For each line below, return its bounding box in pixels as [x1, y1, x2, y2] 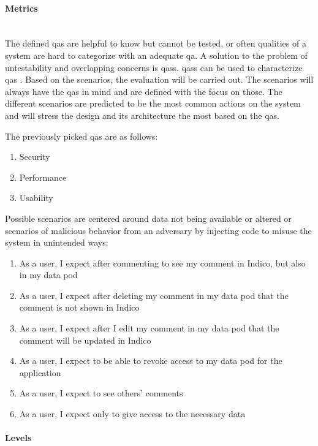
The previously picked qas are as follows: [5, 129, 158, 142]
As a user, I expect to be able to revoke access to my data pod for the [19, 354, 282, 367]
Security [19, 150, 50, 163]
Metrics [5, 1, 38, 14]
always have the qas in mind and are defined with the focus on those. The [5, 85, 282, 97]
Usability [19, 191, 53, 204]
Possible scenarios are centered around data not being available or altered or [5, 211, 292, 224]
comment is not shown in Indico [19, 301, 140, 314]
